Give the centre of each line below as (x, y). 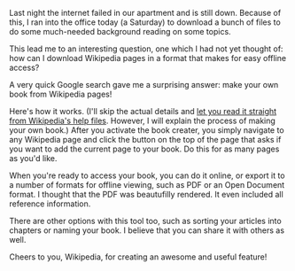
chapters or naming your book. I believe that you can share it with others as (147, 230)
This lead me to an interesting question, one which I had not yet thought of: (146, 49)
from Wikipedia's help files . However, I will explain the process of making (143, 120)
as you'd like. (33, 158)
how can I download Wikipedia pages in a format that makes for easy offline (147, 58)
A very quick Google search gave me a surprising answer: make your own (144, 85)
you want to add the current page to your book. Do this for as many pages (144, 149)
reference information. (50, 204)
